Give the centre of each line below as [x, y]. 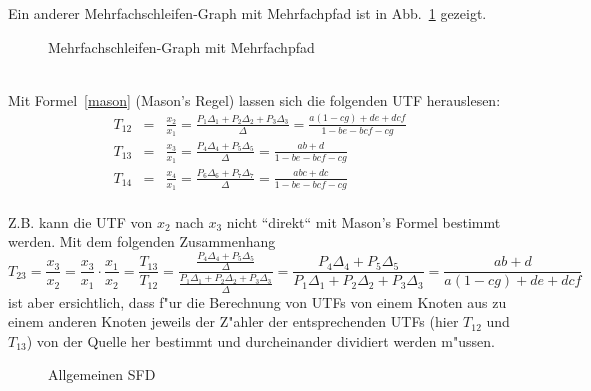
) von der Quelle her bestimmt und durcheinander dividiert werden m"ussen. [260, 340]
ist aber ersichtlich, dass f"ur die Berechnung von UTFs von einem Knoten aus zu [257, 301]
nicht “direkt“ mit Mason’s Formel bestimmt [363, 221]
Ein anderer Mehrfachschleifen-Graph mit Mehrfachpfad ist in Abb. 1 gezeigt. [247, 13]
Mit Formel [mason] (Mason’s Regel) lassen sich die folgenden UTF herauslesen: [254, 99]
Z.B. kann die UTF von [80, 221]
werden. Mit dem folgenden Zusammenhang [142, 241]
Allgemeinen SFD [102, 374]
